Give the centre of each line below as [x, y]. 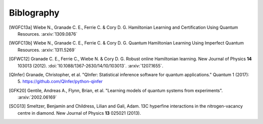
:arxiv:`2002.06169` [37, 97]
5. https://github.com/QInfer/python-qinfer [60, 82]
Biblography [34, 13]
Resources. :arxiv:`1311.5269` [47, 50]
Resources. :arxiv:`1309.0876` [47, 34]
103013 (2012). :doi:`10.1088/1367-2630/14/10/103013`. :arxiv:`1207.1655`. [90, 65]
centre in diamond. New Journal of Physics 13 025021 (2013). [79, 113]
